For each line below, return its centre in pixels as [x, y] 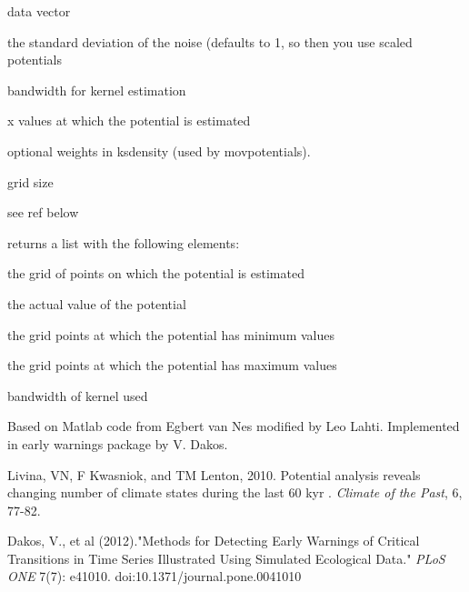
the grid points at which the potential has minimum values [171, 334]
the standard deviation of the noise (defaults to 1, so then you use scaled [210, 41]
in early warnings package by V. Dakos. [118, 443]
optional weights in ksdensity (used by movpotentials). [159, 151]
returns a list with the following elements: [124, 242]
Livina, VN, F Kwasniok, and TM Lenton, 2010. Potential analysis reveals [214, 474]
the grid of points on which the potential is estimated [156, 273]
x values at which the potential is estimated [129, 120]
